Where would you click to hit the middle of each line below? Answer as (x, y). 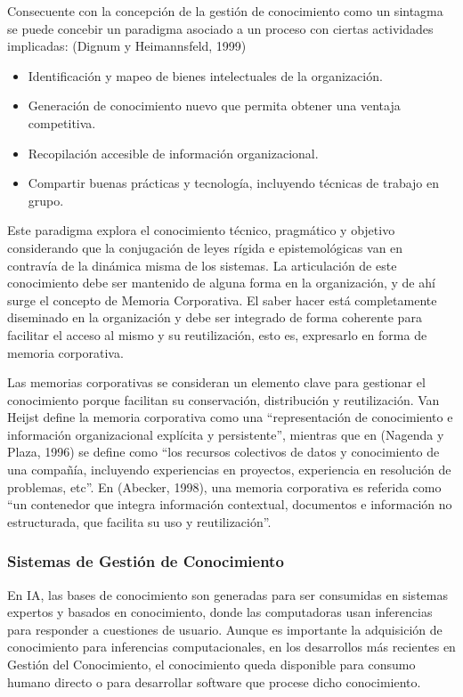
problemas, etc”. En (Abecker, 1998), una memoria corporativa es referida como (224, 486)
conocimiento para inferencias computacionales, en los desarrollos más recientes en (231, 647)
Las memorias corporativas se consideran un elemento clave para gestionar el (216, 382)
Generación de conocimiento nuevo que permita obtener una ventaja (214, 105)
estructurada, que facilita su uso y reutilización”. (139, 521)
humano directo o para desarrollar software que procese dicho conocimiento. (214, 681)
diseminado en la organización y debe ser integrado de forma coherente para (215, 317)
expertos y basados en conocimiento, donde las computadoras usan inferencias (220, 612)
